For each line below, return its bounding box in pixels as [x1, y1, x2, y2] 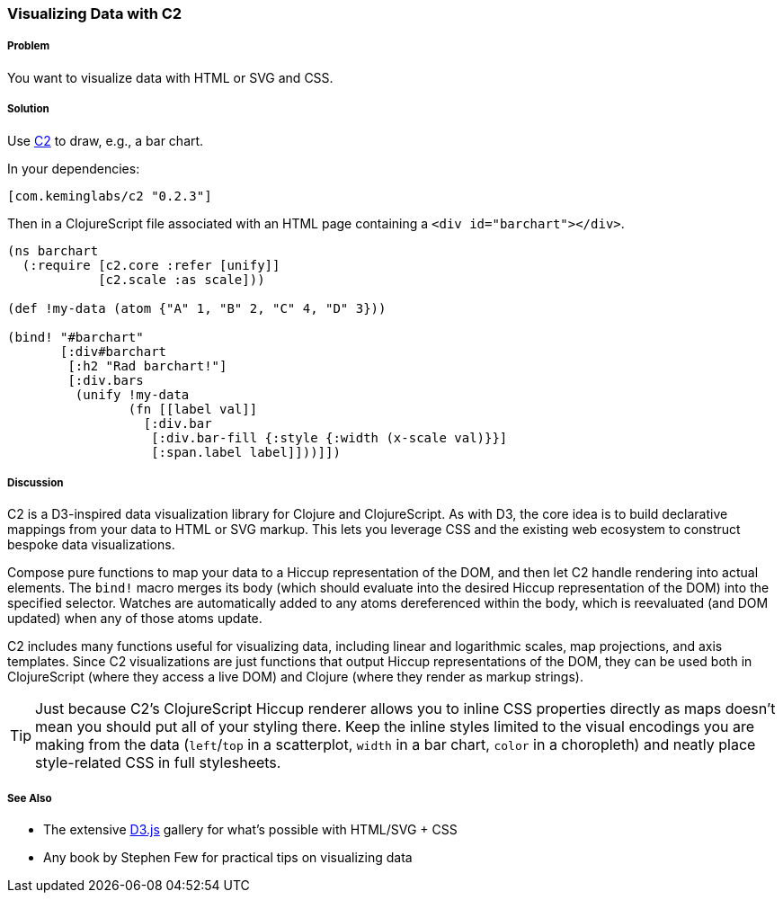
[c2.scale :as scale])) [98, 272, 265, 287]
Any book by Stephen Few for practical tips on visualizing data [43, 850, 413, 866]
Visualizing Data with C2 [7, 4, 182, 22]
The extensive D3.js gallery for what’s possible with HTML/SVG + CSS [43, 822, 458, 838]
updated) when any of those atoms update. [7, 610, 262, 627]
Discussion [7, 476, 64, 489]
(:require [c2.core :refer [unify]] [22, 257, 280, 272]
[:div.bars [67, 372, 144, 388]
